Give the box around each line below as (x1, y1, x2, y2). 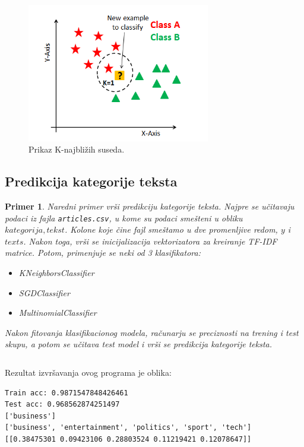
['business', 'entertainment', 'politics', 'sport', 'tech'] (5, 423, 252, 432)
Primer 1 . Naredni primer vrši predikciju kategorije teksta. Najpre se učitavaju (5, 200, 294, 213)
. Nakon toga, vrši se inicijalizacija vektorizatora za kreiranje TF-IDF (23, 234, 277, 247)
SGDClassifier (18, 286, 70, 299)
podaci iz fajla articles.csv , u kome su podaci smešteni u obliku (5, 211, 243, 224)
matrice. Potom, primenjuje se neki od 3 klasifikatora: (5, 246, 201, 259)
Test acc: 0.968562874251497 (5, 400, 120, 409)
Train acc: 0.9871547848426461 (5, 388, 128, 397)
